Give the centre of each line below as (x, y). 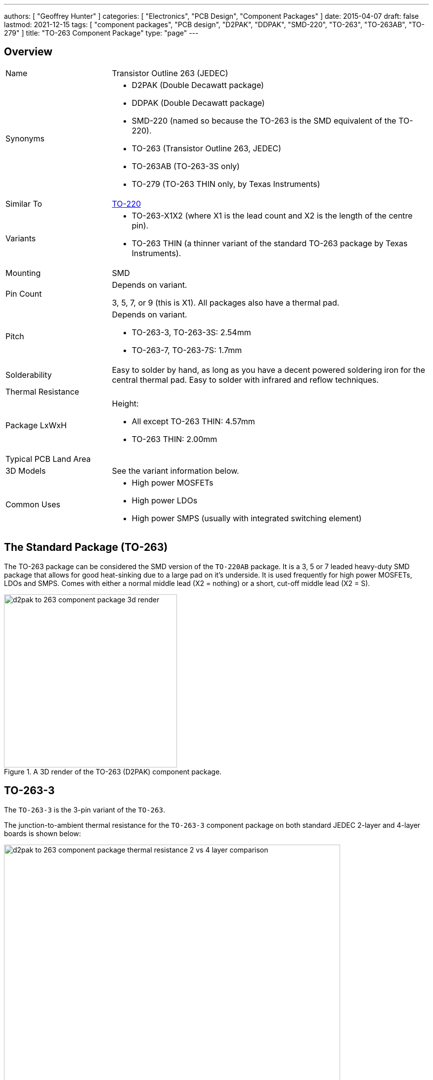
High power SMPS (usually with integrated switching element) (247, 518)
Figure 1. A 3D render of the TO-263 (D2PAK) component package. (113, 771)
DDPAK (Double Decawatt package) (198, 103)
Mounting (23, 273)
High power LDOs (165, 500)
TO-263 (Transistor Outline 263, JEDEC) (206, 148)
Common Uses (33, 504)
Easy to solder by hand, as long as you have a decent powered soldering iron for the (269, 370)
